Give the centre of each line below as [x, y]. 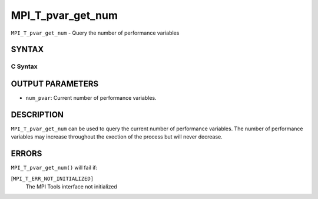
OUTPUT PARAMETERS [55, 84]
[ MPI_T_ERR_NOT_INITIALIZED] [52, 178]
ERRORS [26, 154]
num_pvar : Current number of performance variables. [91, 98]
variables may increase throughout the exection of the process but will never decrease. [117, 137]
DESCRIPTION [37, 114]
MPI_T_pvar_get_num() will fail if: [54, 168]
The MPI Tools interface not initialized [71, 187]
